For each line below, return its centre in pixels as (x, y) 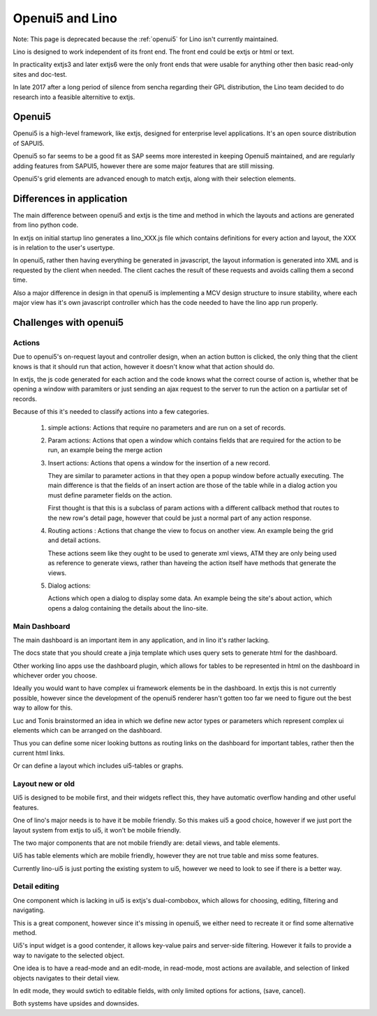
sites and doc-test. (40, 74)
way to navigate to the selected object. (69, 955)
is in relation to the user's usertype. (64, 248)
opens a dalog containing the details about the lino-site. (128, 608)
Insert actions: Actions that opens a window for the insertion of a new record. (159, 463)
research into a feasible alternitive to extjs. (74, 97)
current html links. (39, 753)
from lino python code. (46, 225)
